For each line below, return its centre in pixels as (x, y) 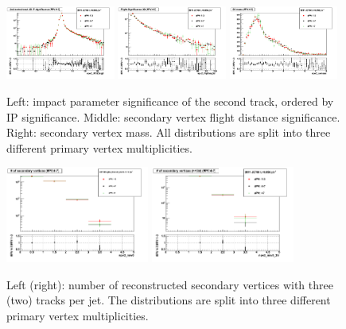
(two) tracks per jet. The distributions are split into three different (169, 300)
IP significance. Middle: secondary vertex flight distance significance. (173, 116)
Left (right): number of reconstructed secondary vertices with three (170, 284)
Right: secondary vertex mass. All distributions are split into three (169, 132)
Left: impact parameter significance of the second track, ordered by (170, 101)
